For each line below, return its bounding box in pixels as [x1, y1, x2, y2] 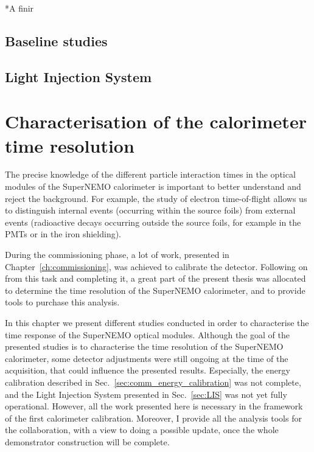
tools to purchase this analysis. [5, 296, 120, 308]
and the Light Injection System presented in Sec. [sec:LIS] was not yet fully [5, 388, 287, 400]
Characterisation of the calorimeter [5, 109, 307, 134]
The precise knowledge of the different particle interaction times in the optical [5, 168, 296, 181]
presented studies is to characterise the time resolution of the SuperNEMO [5, 340, 284, 353]
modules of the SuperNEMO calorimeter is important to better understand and [5, 180, 301, 193]
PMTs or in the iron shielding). [5, 228, 122, 240]
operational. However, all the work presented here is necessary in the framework [5, 400, 303, 412]
